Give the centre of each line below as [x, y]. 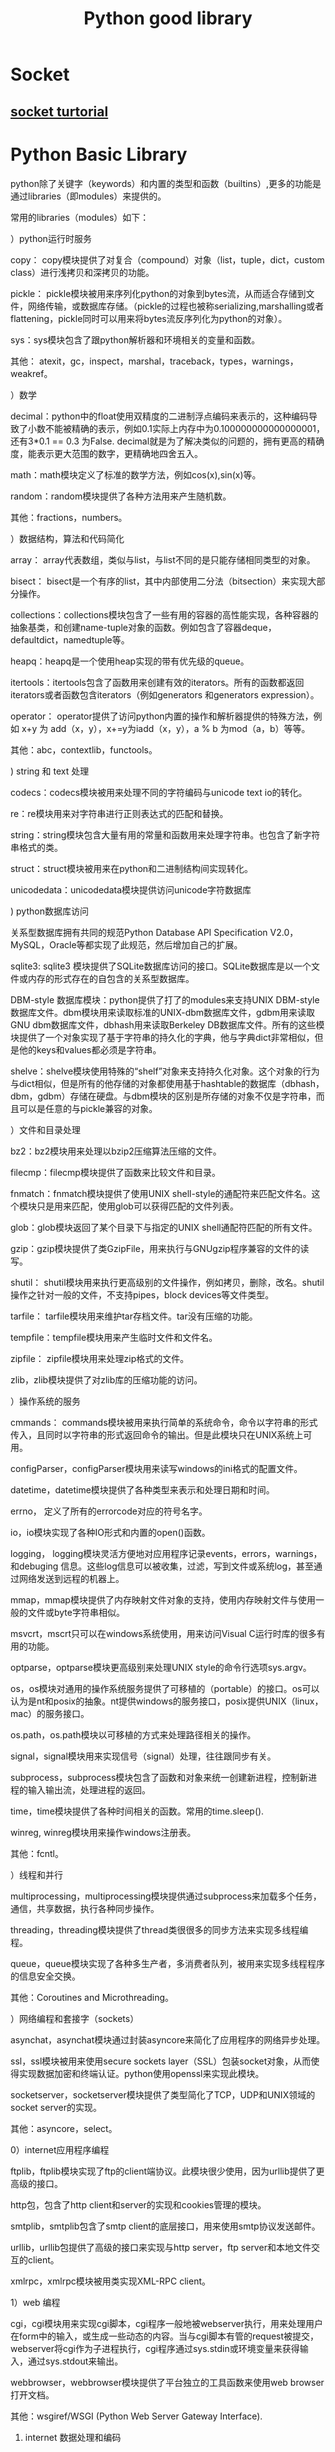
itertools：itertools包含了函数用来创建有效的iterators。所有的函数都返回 [157, 682]
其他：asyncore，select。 [64, 2128]
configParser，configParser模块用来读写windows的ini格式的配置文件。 [156, 1468]
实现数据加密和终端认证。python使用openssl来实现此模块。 [141, 2073]
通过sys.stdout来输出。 [75, 2361]
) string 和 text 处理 [50, 771]
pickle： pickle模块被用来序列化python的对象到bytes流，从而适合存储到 [158, 293]
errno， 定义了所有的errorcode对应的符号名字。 [109, 1511]
